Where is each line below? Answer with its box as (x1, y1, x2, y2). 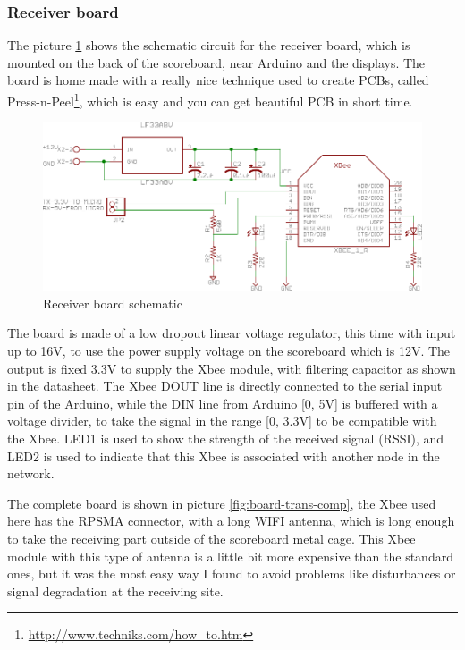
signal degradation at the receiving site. (7, 581, 224, 600)
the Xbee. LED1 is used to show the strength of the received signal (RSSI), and (7, 428, 444, 447)
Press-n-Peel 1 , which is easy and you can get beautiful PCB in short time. (7, 89, 413, 110)
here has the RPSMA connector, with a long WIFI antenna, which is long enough (7, 511, 455, 530)
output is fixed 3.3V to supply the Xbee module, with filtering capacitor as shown (7, 359, 456, 377)
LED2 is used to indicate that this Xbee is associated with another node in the (7, 446, 440, 465)
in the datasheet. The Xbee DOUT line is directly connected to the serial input (7, 376, 443, 395)
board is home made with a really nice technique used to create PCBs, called (7, 71, 429, 89)
